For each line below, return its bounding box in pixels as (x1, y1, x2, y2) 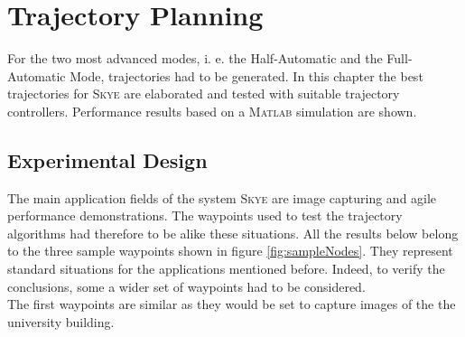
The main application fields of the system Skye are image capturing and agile (7, 188, 437, 207)
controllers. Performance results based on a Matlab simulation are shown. (7, 101, 417, 120)
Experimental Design (7, 145, 208, 173)
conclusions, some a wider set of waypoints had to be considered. (7, 276, 366, 295)
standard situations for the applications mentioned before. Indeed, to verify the (7, 259, 445, 278)
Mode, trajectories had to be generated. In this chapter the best (70, 66, 423, 85)
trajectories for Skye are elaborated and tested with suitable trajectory (7, 84, 400, 103)
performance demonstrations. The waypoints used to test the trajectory (7, 206, 403, 225)
